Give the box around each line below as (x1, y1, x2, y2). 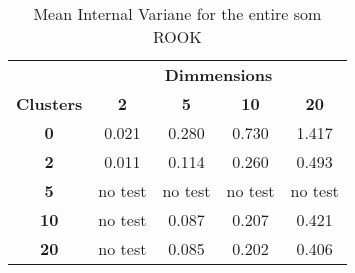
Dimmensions (164, 63, 273, 86)
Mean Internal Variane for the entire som (33, 2, 322, 25)
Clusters (16, 92, 83, 115)
